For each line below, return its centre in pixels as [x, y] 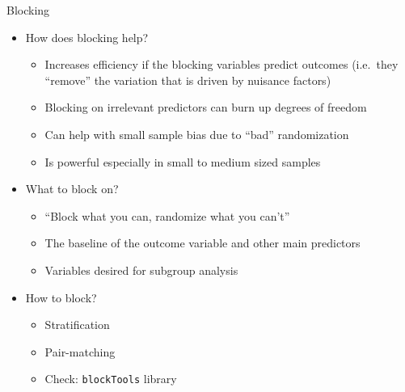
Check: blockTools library [111, 379]
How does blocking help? [87, 37]
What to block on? [72, 189]
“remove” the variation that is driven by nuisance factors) [188, 80]
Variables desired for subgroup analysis [141, 270]
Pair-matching [80, 351]
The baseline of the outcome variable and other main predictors [202, 243]
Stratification [77, 325]
